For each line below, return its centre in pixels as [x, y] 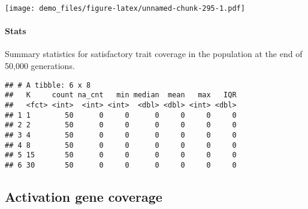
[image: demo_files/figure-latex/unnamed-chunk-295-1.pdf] [125, 8]
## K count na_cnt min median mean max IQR [121, 95]
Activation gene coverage [84, 196]
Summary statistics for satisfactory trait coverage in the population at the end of [154, 54]
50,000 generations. [40, 66]
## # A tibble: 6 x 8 [48, 85]
